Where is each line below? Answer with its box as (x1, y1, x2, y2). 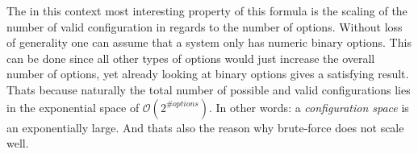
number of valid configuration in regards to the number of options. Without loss (6, 18, 403, 35)
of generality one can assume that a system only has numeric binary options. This (6, 34, 412, 51)
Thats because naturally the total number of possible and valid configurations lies (6, 81, 411, 98)
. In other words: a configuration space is (208, 98, 409, 115)
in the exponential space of (6, 98, 140, 115)
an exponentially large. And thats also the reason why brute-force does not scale (6, 119, 404, 135)
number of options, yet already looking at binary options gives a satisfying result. (6, 65, 409, 82)
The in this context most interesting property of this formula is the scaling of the (6, 2, 408, 19)
